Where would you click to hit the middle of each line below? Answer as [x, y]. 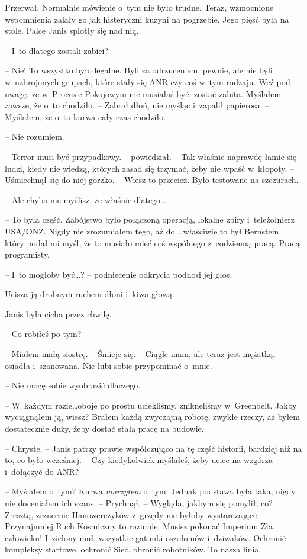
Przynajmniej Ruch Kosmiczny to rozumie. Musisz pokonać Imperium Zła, [140, 526]
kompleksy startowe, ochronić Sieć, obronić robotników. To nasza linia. [133, 549]
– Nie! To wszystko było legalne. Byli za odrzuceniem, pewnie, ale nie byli [139, 70]
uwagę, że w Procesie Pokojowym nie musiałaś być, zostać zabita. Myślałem [143, 93]
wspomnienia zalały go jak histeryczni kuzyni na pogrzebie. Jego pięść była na [147, 19]
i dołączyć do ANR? [42, 471]
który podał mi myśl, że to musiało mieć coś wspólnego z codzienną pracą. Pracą [152, 242]
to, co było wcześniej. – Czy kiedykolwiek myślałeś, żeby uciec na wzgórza [139, 460]
